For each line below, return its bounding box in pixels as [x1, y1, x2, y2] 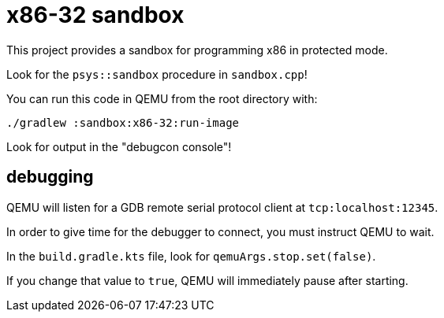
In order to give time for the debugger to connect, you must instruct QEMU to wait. [6, 224, 435, 238]
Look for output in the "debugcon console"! [6, 139, 232, 153]
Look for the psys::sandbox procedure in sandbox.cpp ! [6, 67, 308, 81]
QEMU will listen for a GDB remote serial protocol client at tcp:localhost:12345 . [6, 200, 438, 214]
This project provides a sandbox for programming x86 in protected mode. [6, 43, 388, 57]
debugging [6, 167, 94, 187]
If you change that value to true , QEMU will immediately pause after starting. [6, 273, 409, 287]
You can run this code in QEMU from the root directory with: [6, 91, 318, 105]
